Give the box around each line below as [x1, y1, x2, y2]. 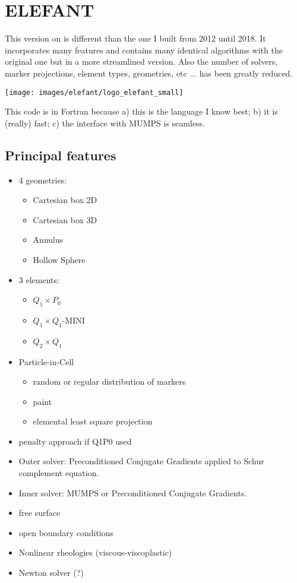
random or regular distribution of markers [33, 375, 186, 388]
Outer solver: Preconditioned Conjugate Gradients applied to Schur [18, 455, 264, 467]
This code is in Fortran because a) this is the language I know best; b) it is [5, 105, 278, 118]
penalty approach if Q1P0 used [18, 435, 132, 447]
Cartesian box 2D [33, 194, 97, 206]
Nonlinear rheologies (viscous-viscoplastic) [18, 546, 172, 559]
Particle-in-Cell [18, 355, 74, 367]
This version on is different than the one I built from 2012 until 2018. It [5, 32, 266, 45]
